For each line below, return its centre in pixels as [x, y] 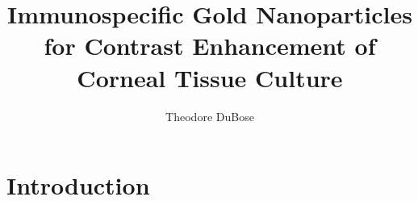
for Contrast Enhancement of [210, 46]
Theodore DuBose [210, 116]
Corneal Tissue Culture [210, 77]
